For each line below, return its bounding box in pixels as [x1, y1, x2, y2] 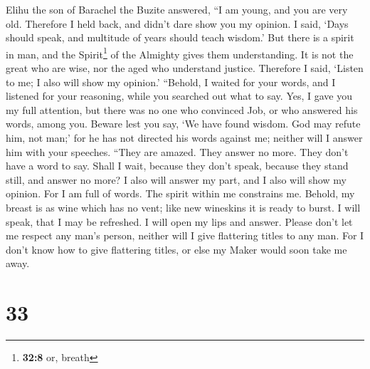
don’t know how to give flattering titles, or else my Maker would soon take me [6, 241, 347, 256]
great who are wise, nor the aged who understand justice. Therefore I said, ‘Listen [6, 61, 364, 76]
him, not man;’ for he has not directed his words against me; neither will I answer [6, 130, 363, 145]
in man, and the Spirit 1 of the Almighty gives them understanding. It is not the [6, 44, 354, 61]
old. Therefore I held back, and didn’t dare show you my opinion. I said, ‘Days [6, 16, 349, 31]
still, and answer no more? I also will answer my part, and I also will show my [6, 172, 347, 187]
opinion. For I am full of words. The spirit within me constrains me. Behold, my [6, 186, 355, 201]
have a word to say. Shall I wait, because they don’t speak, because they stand [6, 158, 349, 173]
